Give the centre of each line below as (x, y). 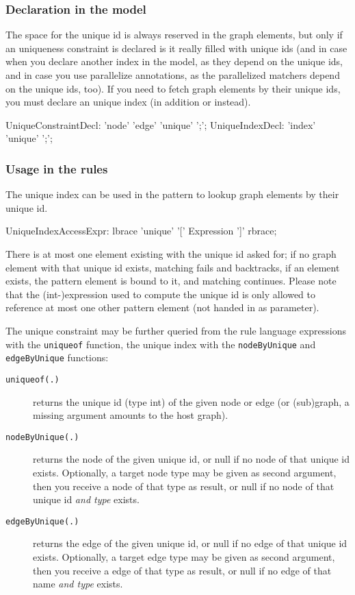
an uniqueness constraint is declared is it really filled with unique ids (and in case (176, 48)
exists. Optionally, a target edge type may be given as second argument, (184, 556)
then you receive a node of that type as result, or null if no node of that (184, 486)
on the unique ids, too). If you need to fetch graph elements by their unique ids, (173, 88)
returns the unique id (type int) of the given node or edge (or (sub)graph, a (191, 401)
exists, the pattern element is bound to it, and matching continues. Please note (171, 281)
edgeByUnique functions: (57, 357)
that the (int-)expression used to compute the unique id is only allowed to (161, 294)
